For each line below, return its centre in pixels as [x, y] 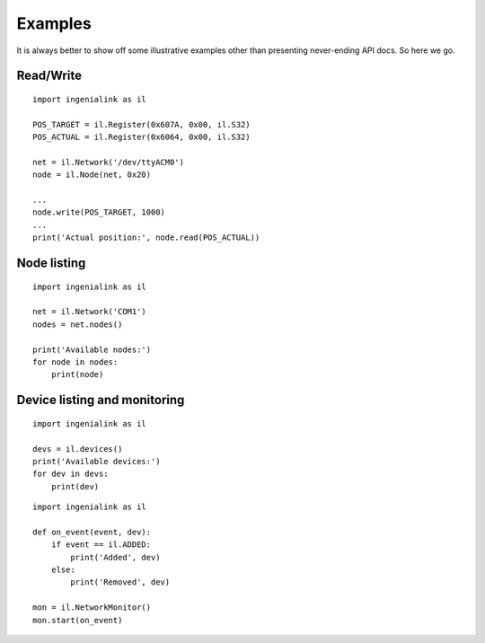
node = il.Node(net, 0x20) [92, 175]
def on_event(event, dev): [92, 532]
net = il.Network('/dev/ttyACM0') [108, 162]
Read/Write [49, 76]
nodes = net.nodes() [78, 324]
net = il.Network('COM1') [90, 312]
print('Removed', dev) [120, 582]
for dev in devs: [71, 474]
